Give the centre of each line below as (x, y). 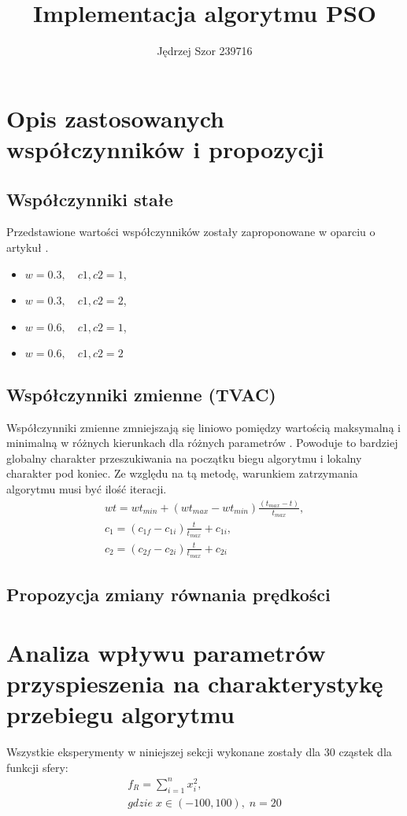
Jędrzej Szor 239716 (205, 51)
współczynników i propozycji (165, 149)
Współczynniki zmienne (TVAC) (141, 394)
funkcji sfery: (37, 767)
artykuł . (28, 247)
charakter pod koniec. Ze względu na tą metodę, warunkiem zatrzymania (182, 473)
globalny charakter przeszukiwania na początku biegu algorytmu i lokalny (184, 458)
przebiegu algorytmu (120, 714)
